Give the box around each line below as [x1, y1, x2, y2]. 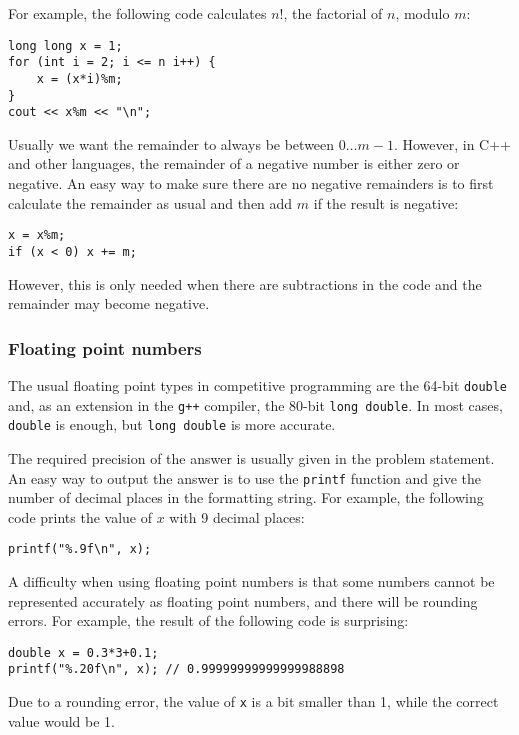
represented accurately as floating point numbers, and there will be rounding [8, 590, 478, 611]
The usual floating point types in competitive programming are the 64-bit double [8, 374, 508, 395]
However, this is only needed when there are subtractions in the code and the [8, 273, 482, 294]
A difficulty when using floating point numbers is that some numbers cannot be [8, 571, 495, 592]
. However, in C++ [393, 133, 511, 154]
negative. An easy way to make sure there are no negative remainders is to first [8, 173, 494, 194]
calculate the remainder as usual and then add [8, 192, 293, 213]
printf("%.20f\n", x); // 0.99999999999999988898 [8, 662, 345, 677]
